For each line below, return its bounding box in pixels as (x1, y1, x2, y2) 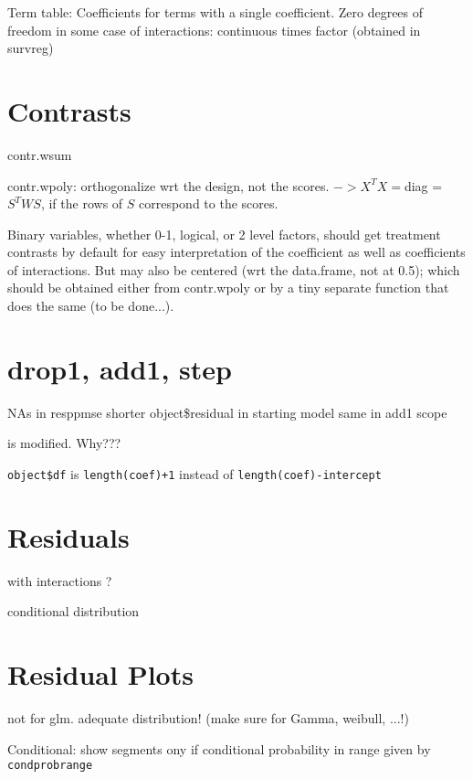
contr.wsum (7, 144, 72, 164)
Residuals (7, 518, 130, 555)
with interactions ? (7, 571, 112, 590)
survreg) (7, 38, 54, 58)
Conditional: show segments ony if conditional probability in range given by (7, 739, 431, 758)
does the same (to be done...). (7, 296, 174, 315)
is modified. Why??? (7, 433, 121, 453)
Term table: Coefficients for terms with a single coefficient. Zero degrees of (7, 3, 424, 21)
